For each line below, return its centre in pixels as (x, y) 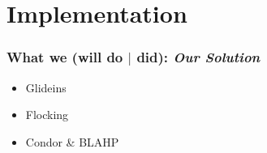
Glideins (46, 87)
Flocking (47, 115)
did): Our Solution (198, 57)
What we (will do (65, 57)
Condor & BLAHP (72, 141)
